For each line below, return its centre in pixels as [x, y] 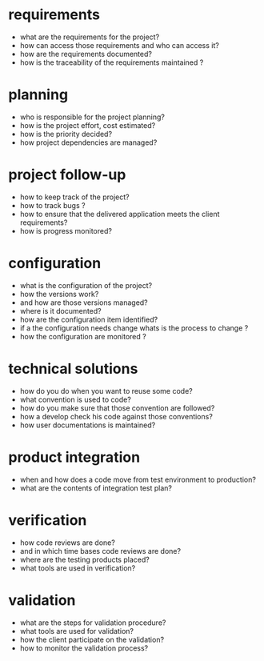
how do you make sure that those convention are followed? [117, 408]
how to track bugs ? [52, 205]
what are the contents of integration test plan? [96, 488]
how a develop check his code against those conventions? [116, 416]
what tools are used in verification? [78, 568]
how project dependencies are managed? [88, 142]
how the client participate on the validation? [92, 639]
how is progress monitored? [66, 230]
